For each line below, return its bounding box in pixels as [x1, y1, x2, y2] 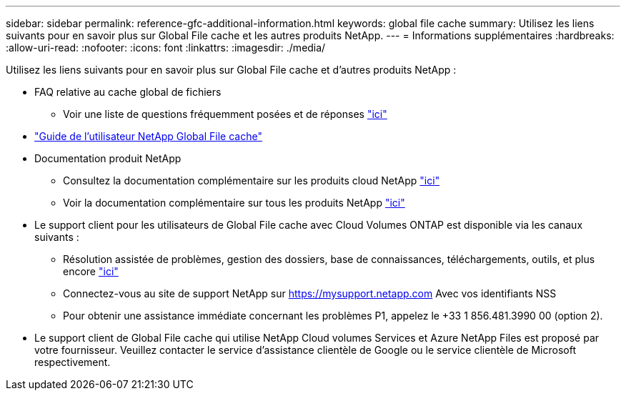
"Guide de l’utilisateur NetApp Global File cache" [34, 130, 262, 142]
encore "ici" [63, 265, 119, 277]
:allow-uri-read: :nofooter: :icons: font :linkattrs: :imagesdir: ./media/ [6, 41, 326, 54]
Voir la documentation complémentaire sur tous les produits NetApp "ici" [63, 197, 405, 209]
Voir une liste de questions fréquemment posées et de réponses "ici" [63, 108, 387, 120]
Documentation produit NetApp [34, 152, 182, 164]
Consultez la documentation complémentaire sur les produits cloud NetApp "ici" [63, 174, 440, 187]
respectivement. [34, 356, 111, 368]
